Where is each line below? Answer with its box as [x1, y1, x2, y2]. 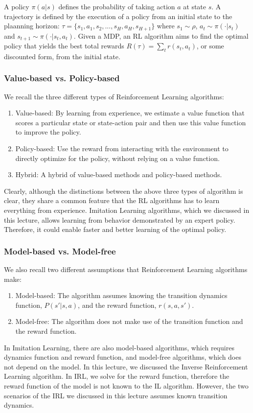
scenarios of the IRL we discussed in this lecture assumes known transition [4, 390, 228, 400]
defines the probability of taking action [58, 1, 175, 11]
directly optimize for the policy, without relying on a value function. [15, 153, 220, 163]
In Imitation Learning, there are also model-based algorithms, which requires [4, 342, 234, 352]
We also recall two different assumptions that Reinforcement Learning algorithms [4, 264, 248, 275]
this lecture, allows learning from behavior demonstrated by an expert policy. [4, 214, 235, 225]
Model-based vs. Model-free [4, 245, 116, 257]
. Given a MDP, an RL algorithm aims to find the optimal [73, 30, 249, 41]
